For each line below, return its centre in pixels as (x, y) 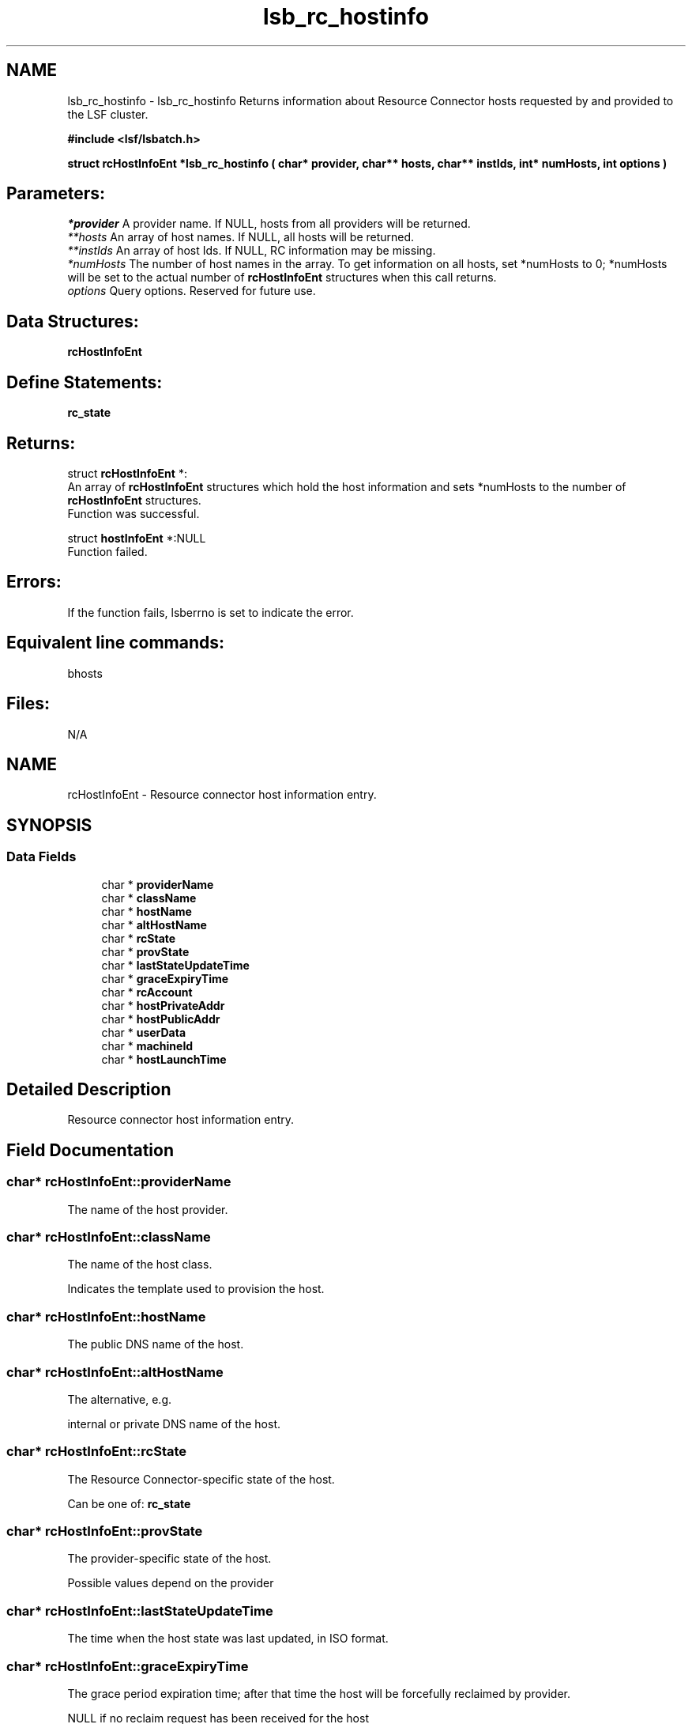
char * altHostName (154, 924)
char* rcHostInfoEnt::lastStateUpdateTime (140, 1611)
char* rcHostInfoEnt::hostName (106, 1316)
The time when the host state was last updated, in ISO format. (228, 1639)
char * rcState (139, 938)
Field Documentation (90, 1150)
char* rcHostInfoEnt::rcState (97, 1452)
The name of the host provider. (148, 1209)
